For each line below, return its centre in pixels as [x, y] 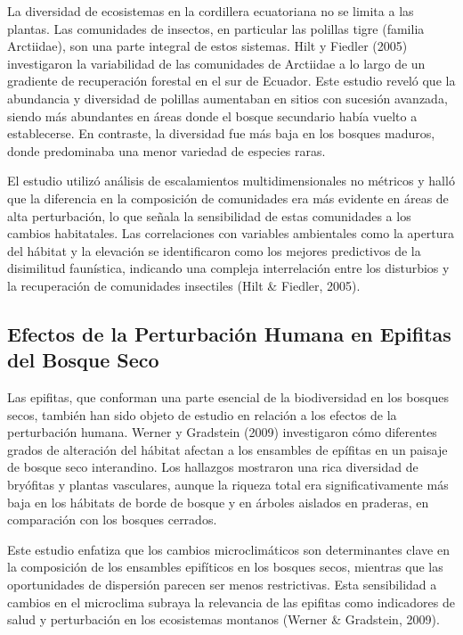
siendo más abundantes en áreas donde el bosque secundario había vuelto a [212, 115]
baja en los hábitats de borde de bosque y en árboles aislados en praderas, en [218, 502]
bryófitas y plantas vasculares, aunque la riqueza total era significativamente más [228, 485]
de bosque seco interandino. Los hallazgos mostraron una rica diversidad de [213, 467]
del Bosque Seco [83, 360]
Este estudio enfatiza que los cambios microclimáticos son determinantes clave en [228, 549]
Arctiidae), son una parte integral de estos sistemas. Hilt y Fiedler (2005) [207, 46]
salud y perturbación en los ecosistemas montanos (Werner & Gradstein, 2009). [223, 619]
